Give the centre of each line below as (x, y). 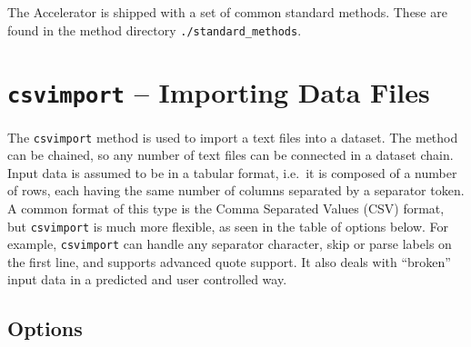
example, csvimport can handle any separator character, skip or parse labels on (230, 244)
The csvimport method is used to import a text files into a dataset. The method (233, 137)
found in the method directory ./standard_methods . (155, 30)
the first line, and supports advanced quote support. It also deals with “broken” (229, 261)
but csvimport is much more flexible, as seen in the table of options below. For (228, 226)
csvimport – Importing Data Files (219, 92)
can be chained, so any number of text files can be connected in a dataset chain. (230, 155)
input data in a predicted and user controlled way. (147, 279)
